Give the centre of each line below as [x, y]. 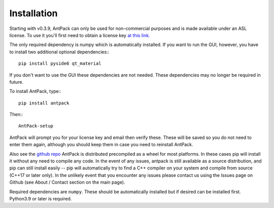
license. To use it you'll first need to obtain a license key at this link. [80, 35]
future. [16, 82]
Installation [33, 13]
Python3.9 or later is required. [41, 198]
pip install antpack [44, 103]
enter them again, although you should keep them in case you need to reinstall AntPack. [101, 145]
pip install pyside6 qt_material [60, 64]
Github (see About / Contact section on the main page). [67, 182]
